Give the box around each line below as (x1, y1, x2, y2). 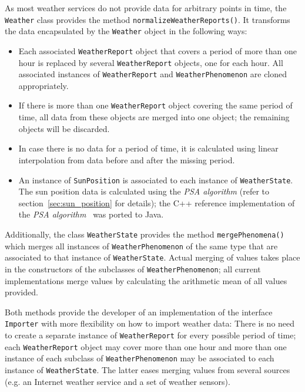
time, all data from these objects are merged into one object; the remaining (18, 111, 290, 123)
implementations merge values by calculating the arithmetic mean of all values (5, 274, 287, 286)
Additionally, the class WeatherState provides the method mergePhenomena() (5, 228, 284, 240)
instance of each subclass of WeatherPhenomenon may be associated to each (5, 352, 274, 364)
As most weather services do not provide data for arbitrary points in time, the (5, 2, 287, 14)
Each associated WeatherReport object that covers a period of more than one (18, 44, 297, 57)
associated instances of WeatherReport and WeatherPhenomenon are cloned (18, 68, 287, 80)
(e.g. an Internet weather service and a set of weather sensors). (5, 375, 230, 387)
